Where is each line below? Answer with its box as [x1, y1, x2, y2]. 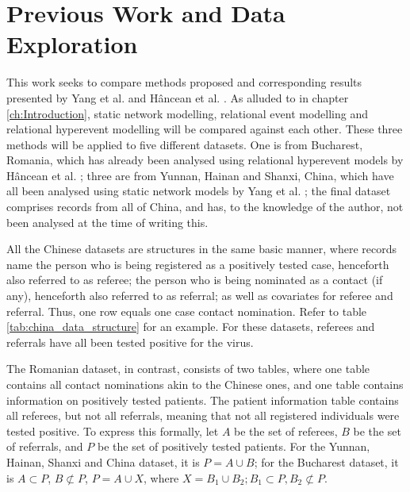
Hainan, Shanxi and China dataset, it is [6, 453, 200, 470]
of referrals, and [6, 438, 83, 455]
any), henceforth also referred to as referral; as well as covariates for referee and [6, 287, 393, 304]
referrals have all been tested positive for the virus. [6, 333, 254, 350]
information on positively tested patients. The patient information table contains [6, 391, 399, 408]
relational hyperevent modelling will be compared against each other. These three [6, 121, 403, 137]
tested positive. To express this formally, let [6, 422, 219, 439]
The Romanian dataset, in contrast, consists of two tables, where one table [6, 360, 370, 377]
